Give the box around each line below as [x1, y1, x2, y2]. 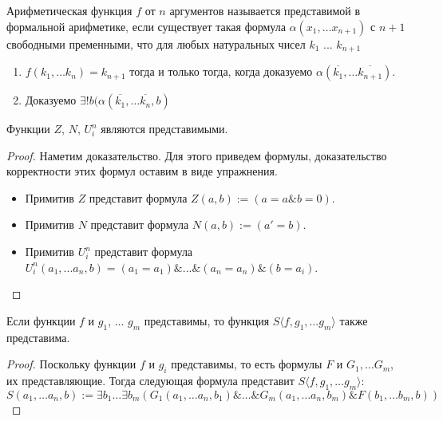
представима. [6, 329, 70, 345]
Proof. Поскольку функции [6, 356, 136, 372]
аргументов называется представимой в [169, 2, 361, 18]
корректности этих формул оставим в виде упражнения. [6, 163, 278, 179]
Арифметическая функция [6, 2, 133, 18]
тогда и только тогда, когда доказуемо [129, 63, 313, 80]
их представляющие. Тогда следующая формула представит [6, 372, 295, 388]
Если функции [6, 312, 76, 329]
